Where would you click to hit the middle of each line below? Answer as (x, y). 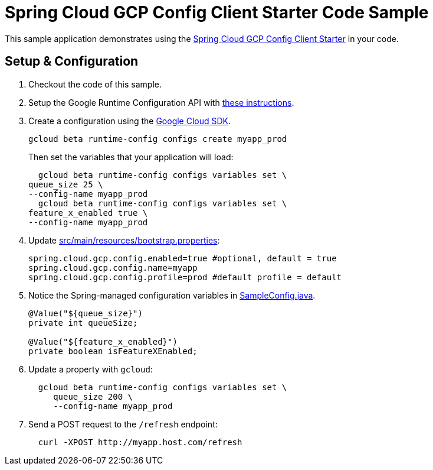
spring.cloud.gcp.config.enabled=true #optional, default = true (183, 258)
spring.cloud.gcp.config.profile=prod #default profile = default (185, 277)
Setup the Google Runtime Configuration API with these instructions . (161, 102)
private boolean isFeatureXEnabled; (113, 351)
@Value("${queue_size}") (86, 313)
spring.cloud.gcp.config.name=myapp (113, 268)
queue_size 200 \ (93, 396)
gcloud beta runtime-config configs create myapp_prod (158, 139)
